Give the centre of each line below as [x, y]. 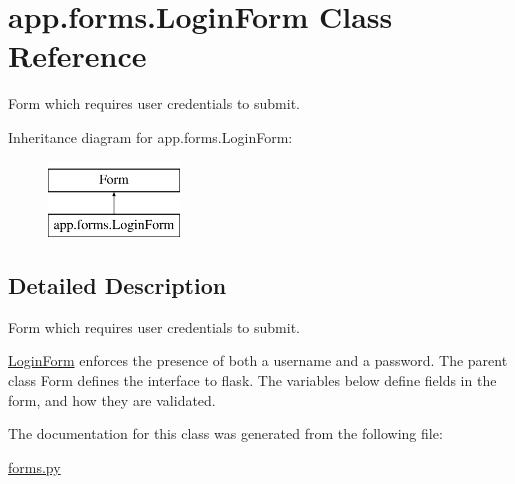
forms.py [34, 466]
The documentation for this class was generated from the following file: [225, 433]
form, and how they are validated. [112, 399]
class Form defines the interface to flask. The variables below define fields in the [252, 380]
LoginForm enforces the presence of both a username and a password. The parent [258, 360]
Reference [77, 55]
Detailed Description [117, 285]
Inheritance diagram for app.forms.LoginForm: [150, 136]
